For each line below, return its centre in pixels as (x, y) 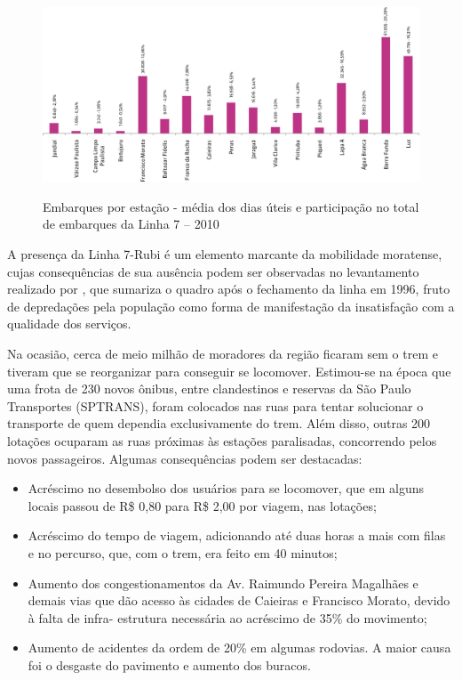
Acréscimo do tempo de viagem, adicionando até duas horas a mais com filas (237, 535)
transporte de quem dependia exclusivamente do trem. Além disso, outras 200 (219, 423)
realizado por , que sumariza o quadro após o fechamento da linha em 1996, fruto (229, 289)
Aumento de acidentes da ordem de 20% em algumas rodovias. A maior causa (239, 648)
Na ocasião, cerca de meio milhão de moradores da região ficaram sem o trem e (223, 354)
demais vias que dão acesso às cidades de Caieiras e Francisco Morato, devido (239, 600)
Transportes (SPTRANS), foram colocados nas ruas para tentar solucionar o (215, 405)
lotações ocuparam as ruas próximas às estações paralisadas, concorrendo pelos (222, 440)
